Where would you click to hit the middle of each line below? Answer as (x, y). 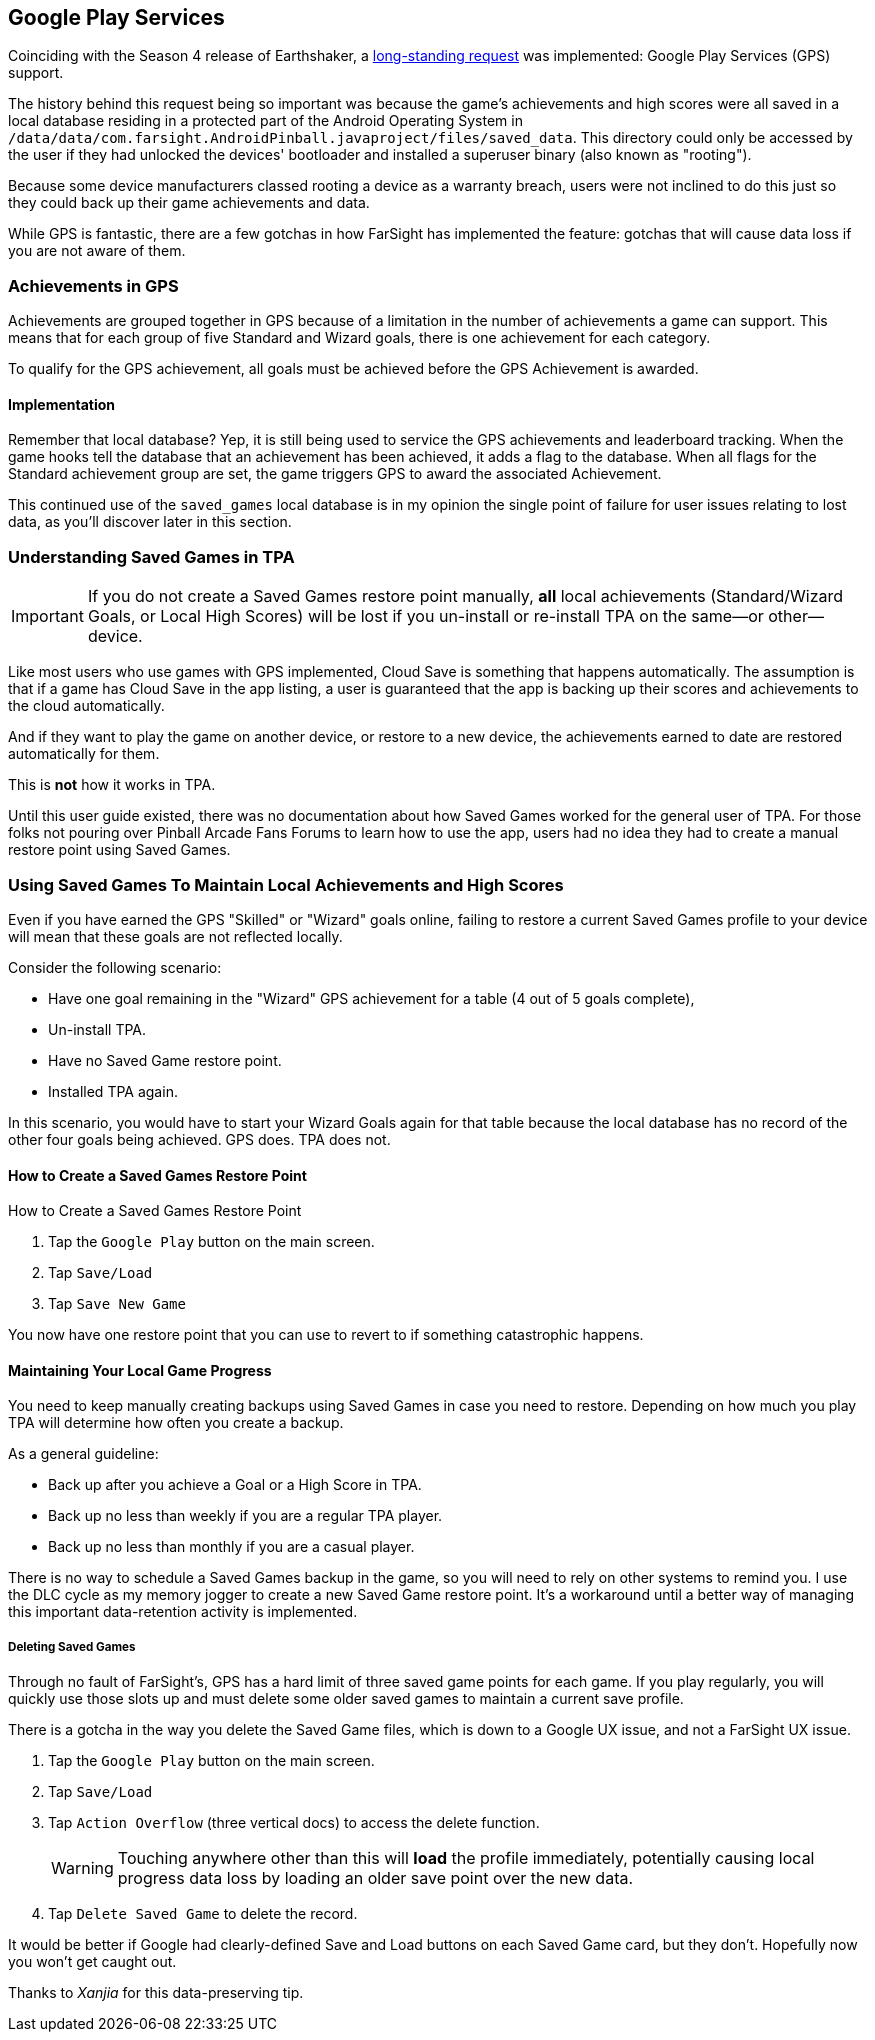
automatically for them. (84, 754)
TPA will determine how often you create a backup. (176, 1423)
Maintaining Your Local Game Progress (140, 1370)
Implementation (62, 404)
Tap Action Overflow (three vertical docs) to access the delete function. (294, 1823)
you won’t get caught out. (92, 1962)
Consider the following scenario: (115, 967)
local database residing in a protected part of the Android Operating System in (265, 121)
